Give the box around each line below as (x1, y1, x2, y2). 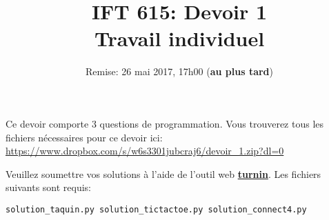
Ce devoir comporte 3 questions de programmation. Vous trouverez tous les (6, 116, 324, 130)
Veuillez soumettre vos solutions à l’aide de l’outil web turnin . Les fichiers (6, 166, 321, 181)
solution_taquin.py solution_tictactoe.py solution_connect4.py (6, 204, 307, 214)
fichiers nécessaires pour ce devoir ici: (6, 130, 163, 144)
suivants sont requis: (6, 180, 92, 194)
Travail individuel (94, 24, 265, 52)
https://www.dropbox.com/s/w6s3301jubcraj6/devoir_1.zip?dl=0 (6, 143, 284, 158)
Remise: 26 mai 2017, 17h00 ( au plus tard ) (85, 64, 274, 79)
